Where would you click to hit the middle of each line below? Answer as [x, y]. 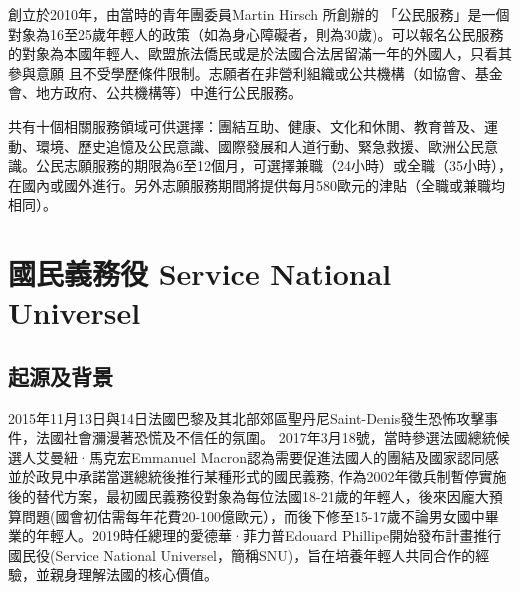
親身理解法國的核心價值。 [133, 574]
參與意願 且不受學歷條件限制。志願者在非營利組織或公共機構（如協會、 [241, 72]
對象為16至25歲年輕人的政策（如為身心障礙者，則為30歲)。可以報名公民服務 [256, 33]
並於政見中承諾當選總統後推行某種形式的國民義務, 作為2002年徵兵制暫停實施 [257, 476]
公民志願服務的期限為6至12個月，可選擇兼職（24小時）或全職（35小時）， [273, 165]
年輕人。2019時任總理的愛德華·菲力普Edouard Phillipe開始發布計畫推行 [268, 535]
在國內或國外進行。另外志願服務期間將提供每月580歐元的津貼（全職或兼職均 [256, 184]
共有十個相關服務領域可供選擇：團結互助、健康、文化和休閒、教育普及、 [246, 125]
